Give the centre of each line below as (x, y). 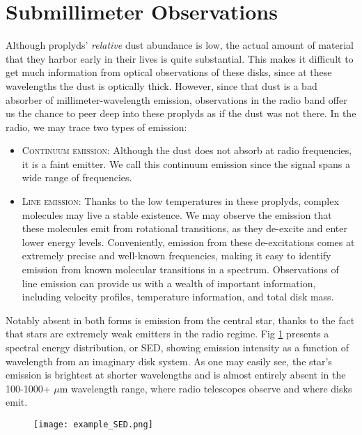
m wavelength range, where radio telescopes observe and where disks (206, 388)
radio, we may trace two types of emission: (96, 127)
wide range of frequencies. (77, 177)
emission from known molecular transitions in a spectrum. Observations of (180, 269)
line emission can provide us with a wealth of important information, (169, 283)
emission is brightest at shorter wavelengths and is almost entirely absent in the (176, 375)
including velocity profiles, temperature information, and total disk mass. (178, 297)
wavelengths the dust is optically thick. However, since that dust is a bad (162, 85)
